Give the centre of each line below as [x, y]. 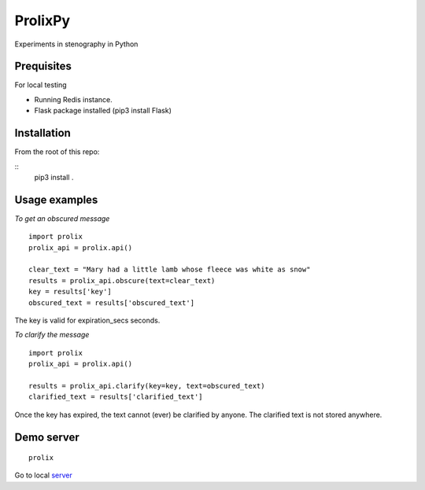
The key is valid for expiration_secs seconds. [87, 320]
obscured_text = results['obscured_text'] [112, 302]
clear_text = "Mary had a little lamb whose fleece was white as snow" [170, 270]
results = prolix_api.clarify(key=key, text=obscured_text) [147, 386]
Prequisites [43, 66]
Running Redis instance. [74, 99]
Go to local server [43, 475]
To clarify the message [52, 335]
